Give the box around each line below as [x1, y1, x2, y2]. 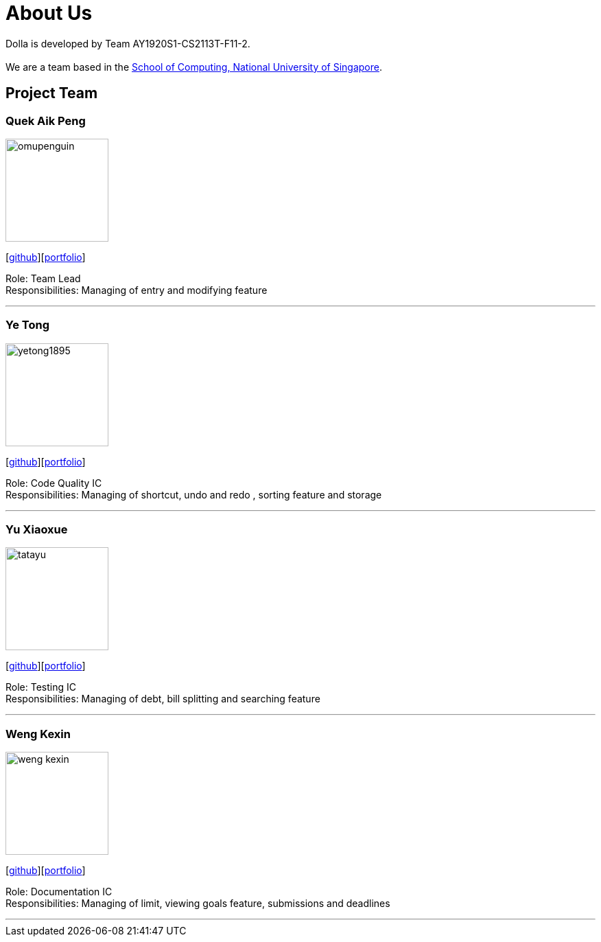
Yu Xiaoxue [5, 522, 68, 537]
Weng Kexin [5, 726, 71, 741]
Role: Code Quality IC [5, 476, 102, 489]
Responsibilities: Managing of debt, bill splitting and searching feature [5, 693, 320, 705]
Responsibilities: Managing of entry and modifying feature [5, 284, 268, 296]
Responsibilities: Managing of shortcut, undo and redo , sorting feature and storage [5, 488, 382, 501]
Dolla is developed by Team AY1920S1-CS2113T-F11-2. [5, 37, 250, 49]
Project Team [5, 84, 98, 102]
